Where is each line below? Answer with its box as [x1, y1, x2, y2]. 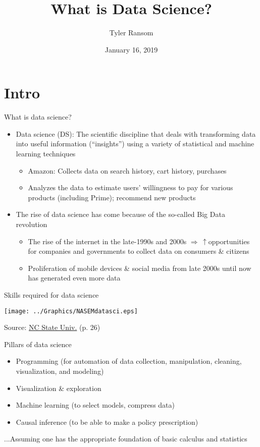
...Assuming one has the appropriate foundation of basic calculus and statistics [4, 433, 247, 444]
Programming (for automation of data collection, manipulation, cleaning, [16, 356, 242, 366]
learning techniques [16, 148, 76, 159]
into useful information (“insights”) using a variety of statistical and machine [16, 138, 254, 149]
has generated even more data [28, 272, 121, 283]
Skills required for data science [4, 289, 99, 300]
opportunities [208, 236, 250, 246]
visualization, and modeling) [16, 366, 104, 376]
